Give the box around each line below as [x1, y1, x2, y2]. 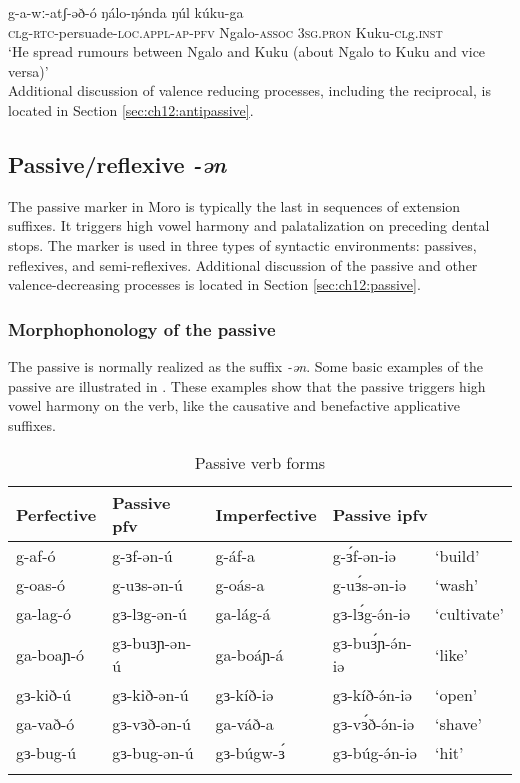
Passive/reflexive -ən [8, 148, 227, 179]
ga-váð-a [215, 712, 274, 736]
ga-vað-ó [16, 712, 75, 736]
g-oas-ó [16, 573, 65, 597]
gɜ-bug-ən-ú [112, 741, 194, 765]
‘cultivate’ [435, 602, 504, 626]
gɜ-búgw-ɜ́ [215, 741, 285, 765]
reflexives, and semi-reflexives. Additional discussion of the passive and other [8, 254, 478, 275]
